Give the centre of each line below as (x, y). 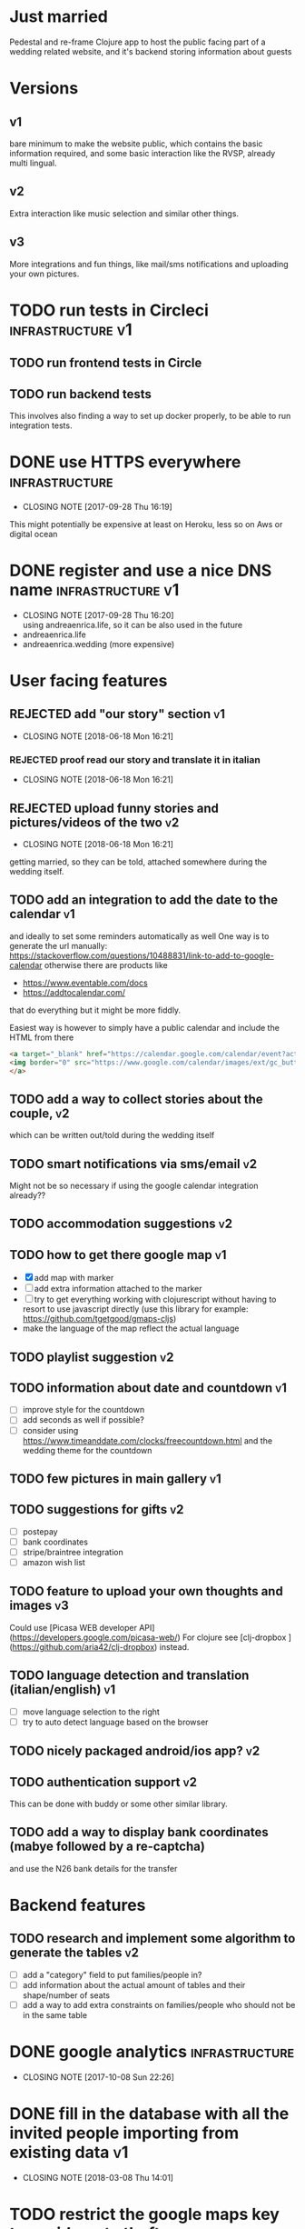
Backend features (78, 1905)
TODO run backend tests (81, 394)
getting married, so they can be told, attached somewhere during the (138, 862)
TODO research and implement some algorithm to (152, 1939)
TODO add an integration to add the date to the (144, 900)
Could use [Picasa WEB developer (74, 1627)
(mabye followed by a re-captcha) (108, 1847)
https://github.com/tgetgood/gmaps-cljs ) (99, 1319)
